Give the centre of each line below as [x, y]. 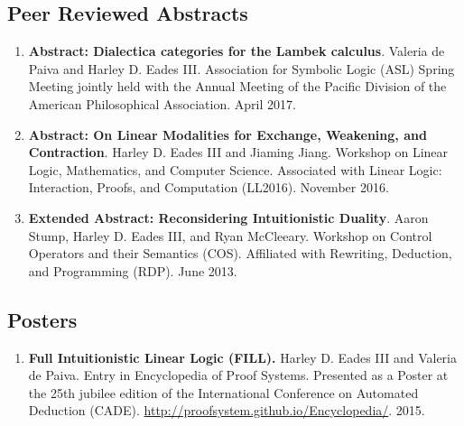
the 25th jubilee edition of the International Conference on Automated [223, 392]
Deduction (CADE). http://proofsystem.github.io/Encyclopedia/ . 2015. [227, 410]
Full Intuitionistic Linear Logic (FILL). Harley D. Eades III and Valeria [242, 357]
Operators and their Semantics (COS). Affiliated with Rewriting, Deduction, [240, 253]
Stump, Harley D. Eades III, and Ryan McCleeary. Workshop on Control [230, 235]
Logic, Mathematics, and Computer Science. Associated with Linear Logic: [235, 169]
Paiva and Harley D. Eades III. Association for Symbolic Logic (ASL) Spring [241, 68]
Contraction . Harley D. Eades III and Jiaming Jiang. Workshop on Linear [238, 152]
